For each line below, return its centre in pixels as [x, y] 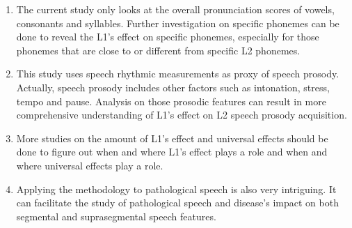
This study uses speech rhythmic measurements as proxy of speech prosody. [178, 74]
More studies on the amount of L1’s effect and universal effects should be [172, 138]
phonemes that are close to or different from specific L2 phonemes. [158, 50]
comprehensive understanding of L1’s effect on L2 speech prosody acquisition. [182, 115]
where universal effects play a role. [90, 165]
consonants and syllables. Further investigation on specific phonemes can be [178, 23]
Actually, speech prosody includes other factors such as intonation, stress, [173, 87]
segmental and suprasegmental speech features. [116, 216]
